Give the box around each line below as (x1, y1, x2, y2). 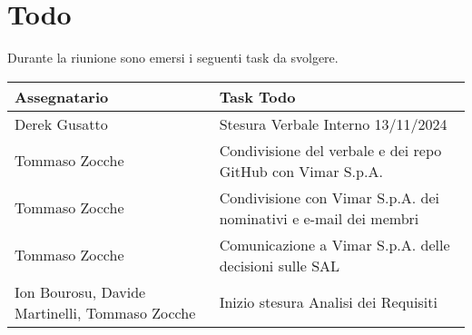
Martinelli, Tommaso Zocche (15, 301, 196, 323)
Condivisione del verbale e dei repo (219, 139, 442, 161)
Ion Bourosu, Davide (15, 281, 146, 302)
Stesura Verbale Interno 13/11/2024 (219, 113, 447, 134)
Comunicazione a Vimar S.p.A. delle (219, 233, 450, 255)
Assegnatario (15, 85, 109, 107)
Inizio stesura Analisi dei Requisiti (219, 291, 438, 313)
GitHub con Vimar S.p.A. (219, 160, 383, 182)
